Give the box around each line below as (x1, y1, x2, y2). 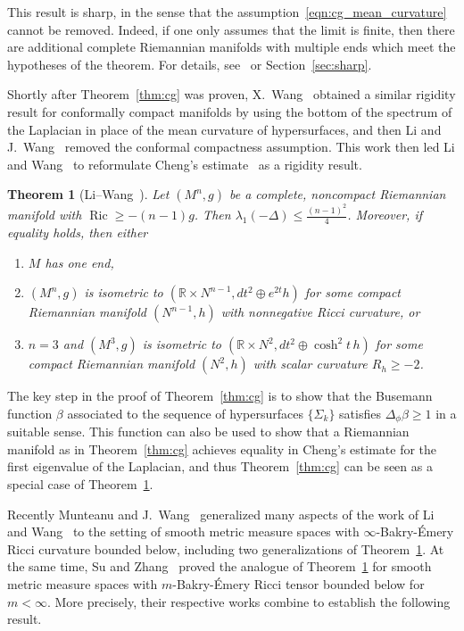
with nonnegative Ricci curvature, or (220, 303, 420, 321)
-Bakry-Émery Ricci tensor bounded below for (172, 575, 425, 594)
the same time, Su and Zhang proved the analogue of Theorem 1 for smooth (7, 557, 432, 576)
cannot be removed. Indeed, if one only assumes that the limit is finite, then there (7, 20, 455, 38)
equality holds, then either (7, 223, 148, 242)
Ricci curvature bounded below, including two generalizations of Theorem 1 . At (7, 539, 444, 558)
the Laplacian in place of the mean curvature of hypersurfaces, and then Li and (7, 120, 442, 138)
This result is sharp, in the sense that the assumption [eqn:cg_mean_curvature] (7, 3, 447, 21)
